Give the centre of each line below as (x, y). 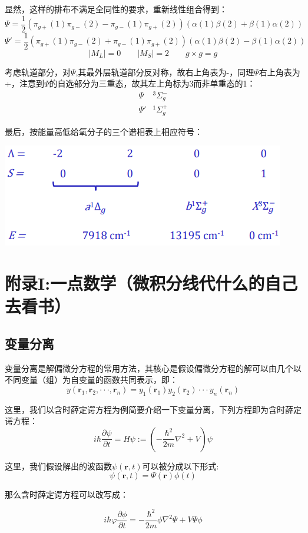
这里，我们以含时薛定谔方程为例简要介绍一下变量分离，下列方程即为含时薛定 (153, 409)
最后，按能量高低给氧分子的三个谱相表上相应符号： (104, 131)
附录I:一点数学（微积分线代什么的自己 (151, 283)
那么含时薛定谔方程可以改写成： (67, 494)
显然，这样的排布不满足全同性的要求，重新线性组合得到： (116, 9)
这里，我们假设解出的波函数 (58, 466)
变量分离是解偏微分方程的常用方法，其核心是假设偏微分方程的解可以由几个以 (153, 368)
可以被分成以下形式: (181, 466)
